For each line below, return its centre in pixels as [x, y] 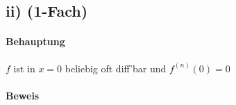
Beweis [23, 95]
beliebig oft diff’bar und [116, 68]
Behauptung [35, 41]
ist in [24, 68]
